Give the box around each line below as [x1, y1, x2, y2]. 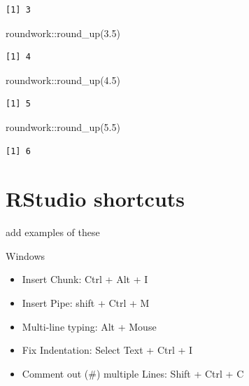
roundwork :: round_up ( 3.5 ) [6, 25, 120, 40]
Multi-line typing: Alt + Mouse [22, 319, 157, 333]
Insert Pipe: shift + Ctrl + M [22, 296, 150, 310]
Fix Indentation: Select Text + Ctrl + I [22, 343, 193, 357]
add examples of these [6, 225, 100, 240]
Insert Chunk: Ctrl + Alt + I [22, 272, 148, 287]
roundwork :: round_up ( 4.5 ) [6, 72, 120, 87]
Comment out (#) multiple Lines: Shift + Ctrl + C [22, 366, 244, 380]
